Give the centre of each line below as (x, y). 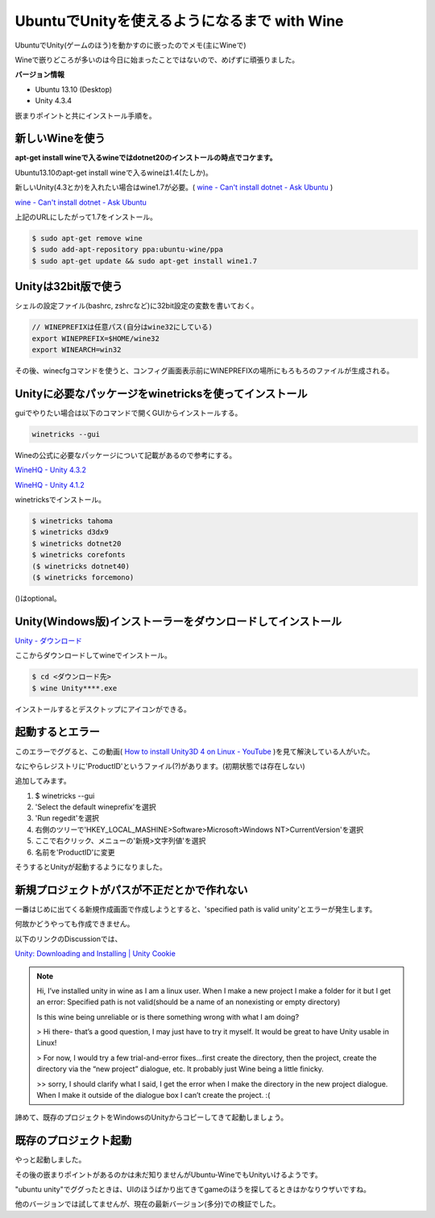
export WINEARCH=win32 (77, 349)
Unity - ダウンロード (49, 640)
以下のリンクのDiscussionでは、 (68, 938)
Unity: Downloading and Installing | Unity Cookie (95, 954)
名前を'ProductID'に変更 (75, 852)
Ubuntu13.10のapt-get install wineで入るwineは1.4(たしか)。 (114, 173)
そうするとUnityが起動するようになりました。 (91, 867)
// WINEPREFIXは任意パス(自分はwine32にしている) (122, 327)
